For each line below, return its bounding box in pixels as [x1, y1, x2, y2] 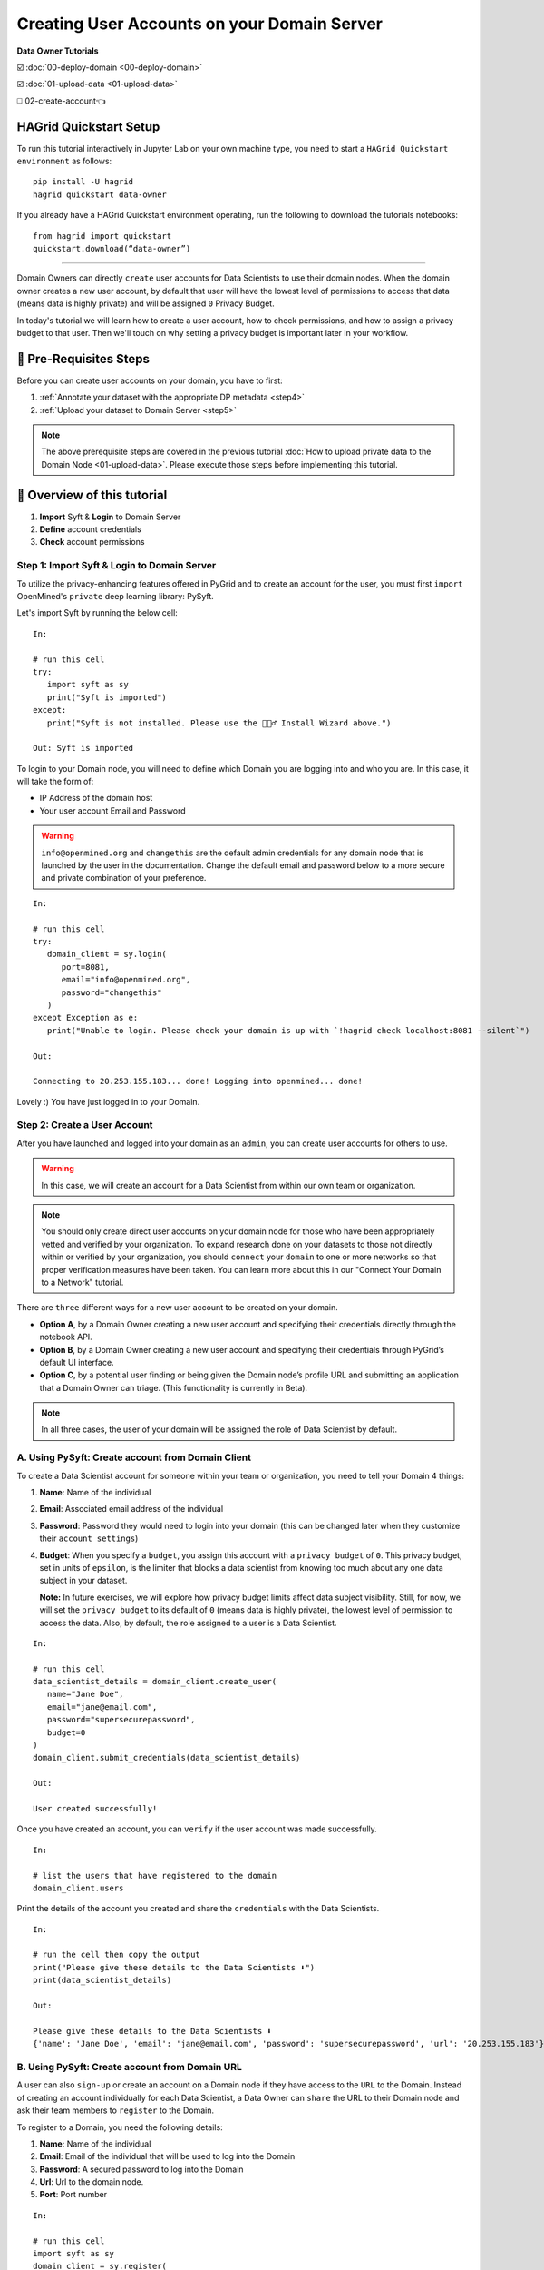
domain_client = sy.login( [46, 949, 168, 960]
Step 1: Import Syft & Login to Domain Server [16, 559, 217, 572]
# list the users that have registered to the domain [33, 1870, 277, 1880]
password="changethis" [61, 987, 162, 998]
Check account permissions [39, 537, 145, 548]
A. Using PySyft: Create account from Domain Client [16, 1451, 251, 1464]
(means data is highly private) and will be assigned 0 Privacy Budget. [16, 298, 276, 309]
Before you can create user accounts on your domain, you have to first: [16, 375, 283, 386]
